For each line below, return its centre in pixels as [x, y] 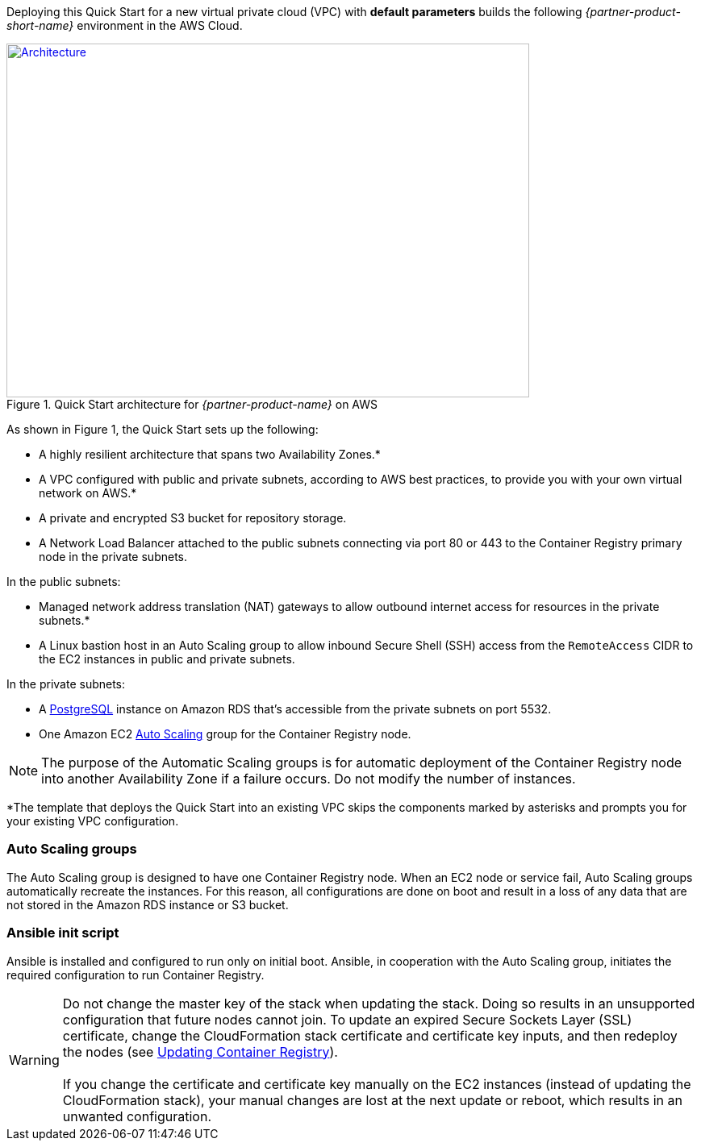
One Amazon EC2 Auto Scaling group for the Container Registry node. [225, 734]
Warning [34, 1060]
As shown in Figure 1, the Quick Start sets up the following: [163, 429]
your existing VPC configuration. [93, 821]
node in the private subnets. [113, 557]
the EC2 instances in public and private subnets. [167, 659]
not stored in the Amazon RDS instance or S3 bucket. [148, 904]
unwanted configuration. [137, 1116]
